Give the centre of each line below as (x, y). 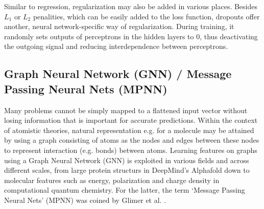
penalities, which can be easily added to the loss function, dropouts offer (146, 16)
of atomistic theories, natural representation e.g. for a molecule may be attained (129, 130)
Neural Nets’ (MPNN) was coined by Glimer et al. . (85, 200)
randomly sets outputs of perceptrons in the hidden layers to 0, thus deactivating (131, 36)
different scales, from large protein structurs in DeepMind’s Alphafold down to (127, 170)
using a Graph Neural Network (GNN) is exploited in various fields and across (127, 160)
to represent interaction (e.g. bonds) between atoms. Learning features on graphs (131, 150)
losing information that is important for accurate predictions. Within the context (131, 120)
